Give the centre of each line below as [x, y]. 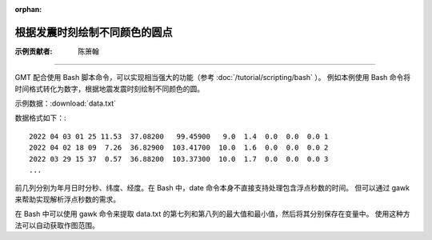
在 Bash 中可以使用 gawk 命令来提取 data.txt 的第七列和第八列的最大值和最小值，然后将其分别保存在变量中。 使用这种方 [212, 214]
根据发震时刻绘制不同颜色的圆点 [94, 32]
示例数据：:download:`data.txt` [65, 103]
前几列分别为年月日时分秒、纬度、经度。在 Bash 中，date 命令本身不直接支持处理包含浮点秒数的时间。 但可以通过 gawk [212, 188]
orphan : [28, 9]
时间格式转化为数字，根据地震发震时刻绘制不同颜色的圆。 [109, 89]
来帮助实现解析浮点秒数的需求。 [67, 199]
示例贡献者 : [34, 51]
